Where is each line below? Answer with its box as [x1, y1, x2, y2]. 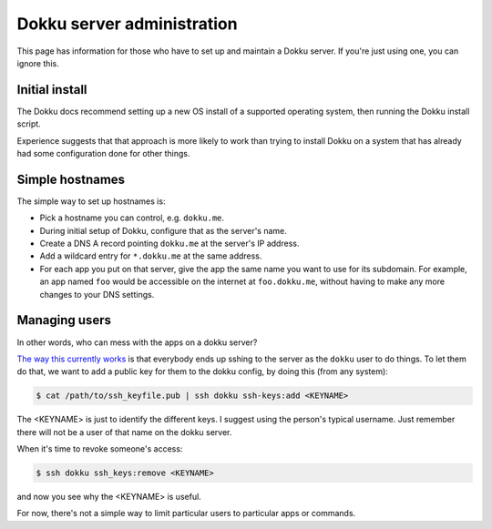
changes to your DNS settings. [39, 289, 155, 300]
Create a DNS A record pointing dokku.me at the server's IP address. [39, 238, 300, 249]
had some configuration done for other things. [16, 148, 190, 159]
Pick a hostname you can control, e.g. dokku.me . [39, 212, 225, 223]
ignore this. [16, 57, 59, 68]
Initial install [16, 82, 87, 97]
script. [16, 118, 41, 129]
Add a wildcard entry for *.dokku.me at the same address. [39, 250, 262, 261]
